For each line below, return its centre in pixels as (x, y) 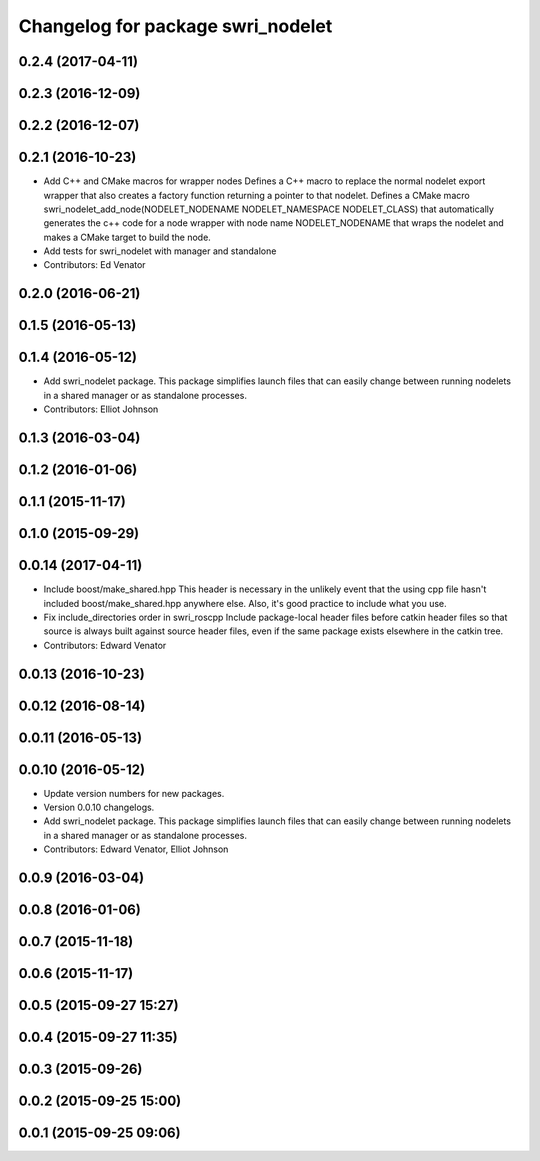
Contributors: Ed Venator (94, 265)
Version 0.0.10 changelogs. (99, 807)
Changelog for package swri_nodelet (175, 26)
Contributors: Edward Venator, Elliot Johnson (136, 849)
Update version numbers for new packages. (134, 793)
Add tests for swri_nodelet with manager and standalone (160, 251)
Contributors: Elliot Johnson (101, 409)
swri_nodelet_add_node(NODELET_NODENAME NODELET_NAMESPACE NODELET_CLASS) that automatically (269, 209)
